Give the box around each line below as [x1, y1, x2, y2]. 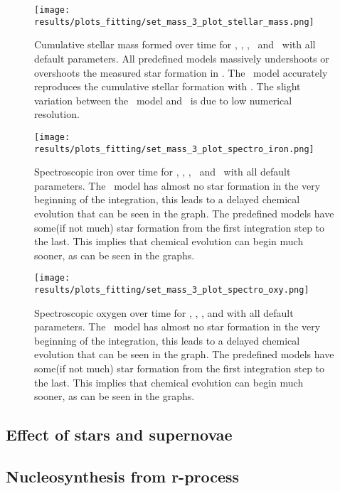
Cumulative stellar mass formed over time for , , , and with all [34, 37, 316, 52]
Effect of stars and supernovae [6, 423, 233, 446]
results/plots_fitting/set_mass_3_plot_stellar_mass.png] [34, 16, 314, 27]
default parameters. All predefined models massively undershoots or [34, 50, 329, 65]
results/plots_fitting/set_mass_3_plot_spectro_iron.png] [34, 144, 314, 154]
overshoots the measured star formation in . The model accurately [34, 65, 328, 80]
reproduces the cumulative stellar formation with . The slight [34, 79, 301, 94]
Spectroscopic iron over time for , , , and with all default [34, 164, 291, 179]
